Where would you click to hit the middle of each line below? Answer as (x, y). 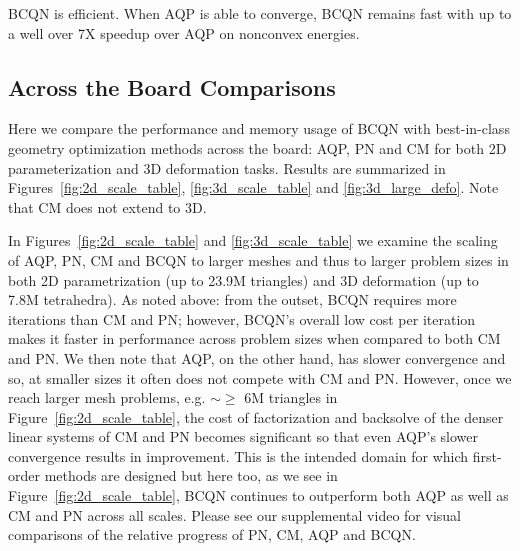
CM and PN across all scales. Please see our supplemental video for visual (234, 514)
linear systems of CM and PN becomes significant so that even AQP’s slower (243, 436)
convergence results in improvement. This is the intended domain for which (238, 455)
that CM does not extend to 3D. (107, 206)
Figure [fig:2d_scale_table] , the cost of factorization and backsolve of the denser (256, 416)
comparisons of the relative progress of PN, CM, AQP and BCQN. (212, 534)
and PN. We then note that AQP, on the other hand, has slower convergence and (257, 357)
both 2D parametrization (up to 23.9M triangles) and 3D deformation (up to (243, 279)
